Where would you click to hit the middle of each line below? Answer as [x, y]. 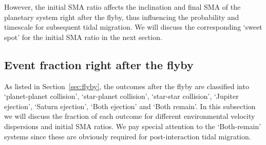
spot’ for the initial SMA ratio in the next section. [83, 37]
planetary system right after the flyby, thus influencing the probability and [122, 17]
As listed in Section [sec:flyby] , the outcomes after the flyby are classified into [127, 86]
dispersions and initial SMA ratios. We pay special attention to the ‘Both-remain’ [133, 126]
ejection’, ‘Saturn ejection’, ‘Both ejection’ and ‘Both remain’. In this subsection [130, 106]
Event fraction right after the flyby [99, 64]
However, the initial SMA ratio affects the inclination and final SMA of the [122, 7]
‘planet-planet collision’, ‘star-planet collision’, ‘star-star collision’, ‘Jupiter [121, 96]
